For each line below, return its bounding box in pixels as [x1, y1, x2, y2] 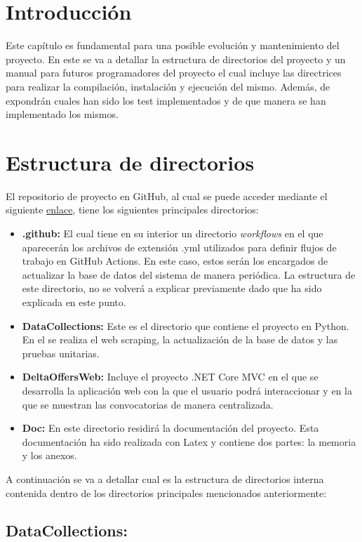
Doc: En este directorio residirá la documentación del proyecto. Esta [22, 421, 319, 435]
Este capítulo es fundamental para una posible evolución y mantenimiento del [6, 38, 340, 53]
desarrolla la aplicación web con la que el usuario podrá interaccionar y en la [22, 383, 352, 397]
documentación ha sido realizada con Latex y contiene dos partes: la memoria [22, 434, 356, 449]
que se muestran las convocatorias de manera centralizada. [22, 397, 274, 411]
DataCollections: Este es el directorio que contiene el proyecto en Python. [22, 318, 349, 333]
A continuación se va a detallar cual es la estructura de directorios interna [6, 471, 324, 486]
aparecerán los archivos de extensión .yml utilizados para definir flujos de [22, 239, 337, 254]
